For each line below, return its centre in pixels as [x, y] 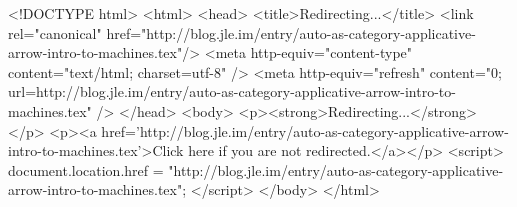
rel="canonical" [55, 32]
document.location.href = [86, 169]
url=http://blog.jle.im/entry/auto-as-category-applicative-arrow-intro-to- [232, 91]
